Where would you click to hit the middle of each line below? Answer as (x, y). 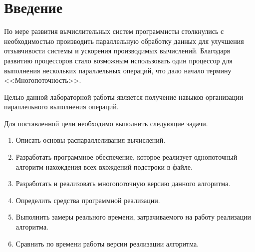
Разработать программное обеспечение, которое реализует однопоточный (127, 157)
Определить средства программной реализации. (88, 200)
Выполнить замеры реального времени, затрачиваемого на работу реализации (133, 217)
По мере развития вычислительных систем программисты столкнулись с (114, 31)
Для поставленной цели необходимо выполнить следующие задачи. (106, 123)
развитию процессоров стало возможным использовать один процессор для (118, 60)
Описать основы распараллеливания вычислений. (91, 140)
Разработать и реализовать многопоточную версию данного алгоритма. (123, 183)
